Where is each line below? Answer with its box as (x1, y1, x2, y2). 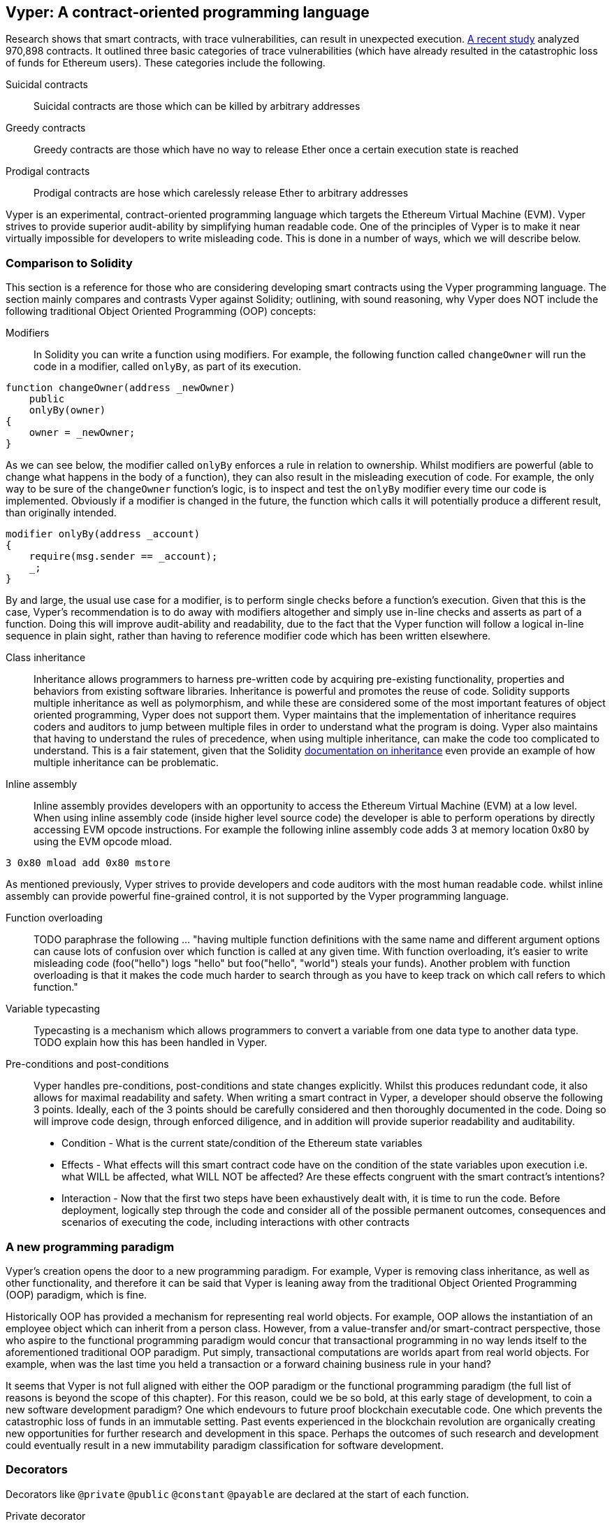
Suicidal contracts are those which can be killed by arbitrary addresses (34, 100, 360, 113)
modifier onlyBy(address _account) (6, 528, 201, 540)
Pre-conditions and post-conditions (6, 1058, 169, 1071)
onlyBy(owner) (29, 404, 106, 416)
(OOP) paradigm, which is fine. (6, 1288, 147, 1301)
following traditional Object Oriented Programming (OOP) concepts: (6, 305, 316, 318)
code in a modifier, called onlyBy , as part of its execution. (34, 360, 301, 373)
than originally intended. (6, 507, 117, 519)
